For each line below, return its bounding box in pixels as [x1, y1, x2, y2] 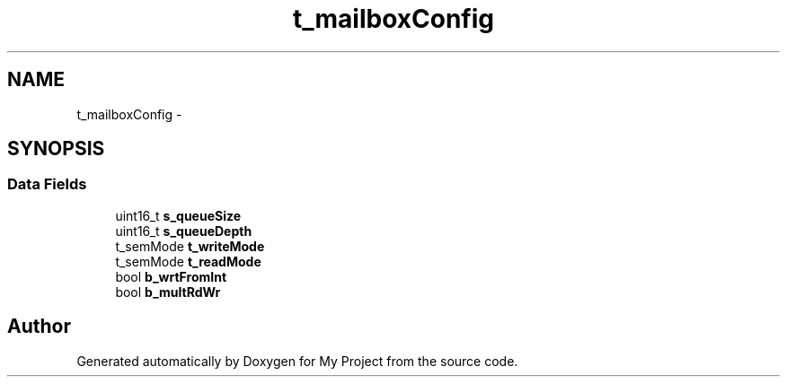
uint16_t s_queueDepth [115, 223, 252, 239]
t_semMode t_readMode [115, 253, 261, 269]
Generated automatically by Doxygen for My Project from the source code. [76, 353, 518, 369]
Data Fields [7, 175, 87, 194]
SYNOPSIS [7, 137, 105, 161]
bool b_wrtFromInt [115, 268, 227, 284]
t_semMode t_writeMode [115, 238, 265, 254]
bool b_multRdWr [115, 284, 221, 300]
